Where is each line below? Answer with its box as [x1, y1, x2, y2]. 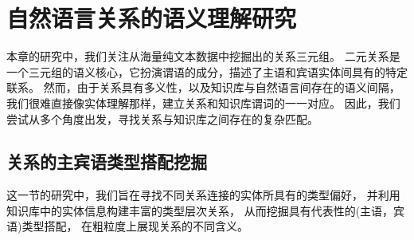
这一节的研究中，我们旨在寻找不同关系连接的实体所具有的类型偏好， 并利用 [6, 187, 400, 203]
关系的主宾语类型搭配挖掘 [6, 149, 207, 174]
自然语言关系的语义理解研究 [6, 2, 297, 34]
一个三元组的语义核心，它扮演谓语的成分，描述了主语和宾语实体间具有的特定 [6, 63, 408, 80]
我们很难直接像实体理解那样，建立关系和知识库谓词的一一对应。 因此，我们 [6, 94, 400, 111]
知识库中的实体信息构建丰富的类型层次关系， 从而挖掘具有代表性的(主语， [6, 202, 394, 218]
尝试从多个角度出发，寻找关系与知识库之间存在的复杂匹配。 [6, 110, 318, 127]
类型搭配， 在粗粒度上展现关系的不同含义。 [21, 218, 249, 234]
